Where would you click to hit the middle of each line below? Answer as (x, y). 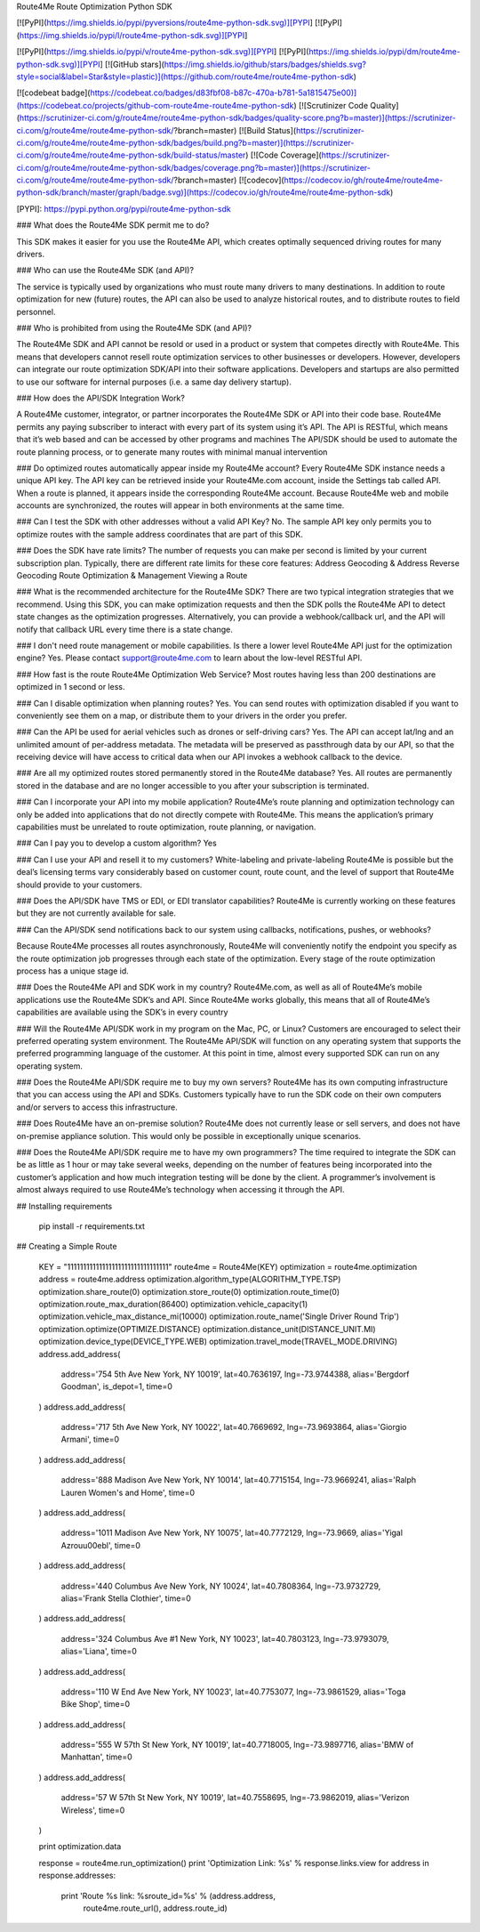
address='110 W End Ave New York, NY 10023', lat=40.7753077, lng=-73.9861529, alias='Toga (233, 1692)
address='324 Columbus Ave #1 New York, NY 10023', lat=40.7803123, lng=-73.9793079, (225, 1638)
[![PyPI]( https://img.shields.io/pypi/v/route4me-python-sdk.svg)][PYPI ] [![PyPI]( (163, 52)
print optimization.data (80, 1847)
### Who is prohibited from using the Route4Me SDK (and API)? (134, 327)
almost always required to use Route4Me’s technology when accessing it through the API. (181, 1190)
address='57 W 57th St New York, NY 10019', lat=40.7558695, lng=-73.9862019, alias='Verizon (235, 1798)
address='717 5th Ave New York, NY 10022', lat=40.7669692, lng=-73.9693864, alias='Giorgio (234, 1427)
